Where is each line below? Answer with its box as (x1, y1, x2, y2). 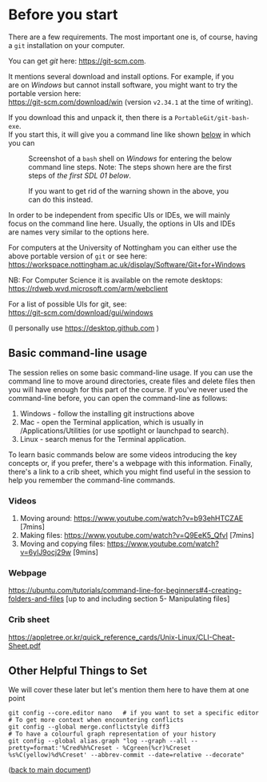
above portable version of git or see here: (8, 251, 148, 261)
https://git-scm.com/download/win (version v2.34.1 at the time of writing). (8, 97, 253, 106)
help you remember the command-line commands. (8, 475, 176, 485)
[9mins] (73, 547, 98, 557)
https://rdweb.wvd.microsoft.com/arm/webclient (8, 283, 169, 293)
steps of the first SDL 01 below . (28, 170, 132, 180)
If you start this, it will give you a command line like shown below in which (8, 130, 251, 139)
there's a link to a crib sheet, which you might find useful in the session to (8, 467, 251, 476)
